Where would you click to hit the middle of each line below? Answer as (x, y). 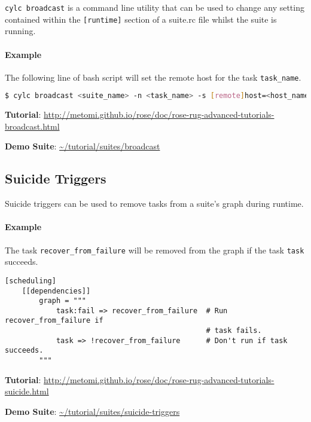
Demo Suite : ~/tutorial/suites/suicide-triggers (92, 411)
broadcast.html (32, 126)
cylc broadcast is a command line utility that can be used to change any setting (155, 7)
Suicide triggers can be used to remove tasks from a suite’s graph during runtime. (154, 204)
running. (20, 31)
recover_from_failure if (54, 321)
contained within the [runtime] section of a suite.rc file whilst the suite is (141, 19)
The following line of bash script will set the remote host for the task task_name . (153, 77)
